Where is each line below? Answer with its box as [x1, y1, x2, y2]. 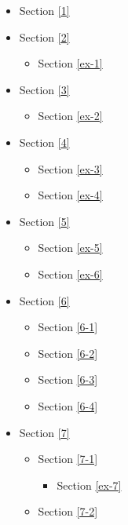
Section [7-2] [38, 503, 98, 520]
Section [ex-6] [38, 265, 103, 282]
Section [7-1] [38, 450, 98, 467]
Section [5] [19, 213, 70, 229]
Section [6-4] [38, 397, 98, 414]
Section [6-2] [38, 345, 98, 361]
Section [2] [19, 28, 70, 45]
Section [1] [19, 2, 70, 18]
